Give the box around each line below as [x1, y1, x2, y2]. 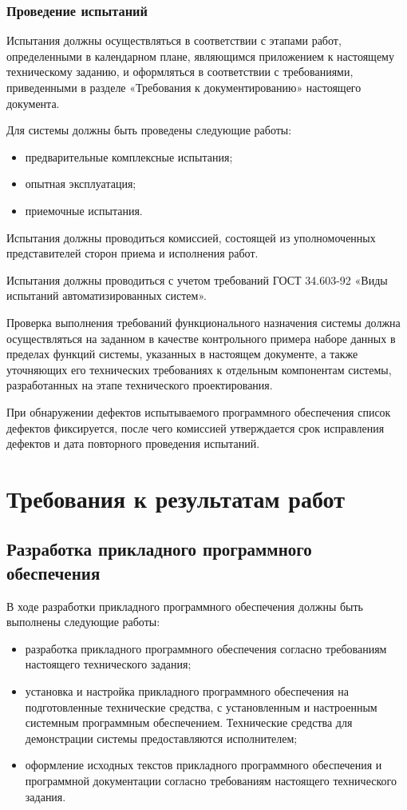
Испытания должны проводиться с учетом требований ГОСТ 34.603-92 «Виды [6, 271, 388, 288]
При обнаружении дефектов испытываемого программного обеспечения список [6, 403, 391, 420]
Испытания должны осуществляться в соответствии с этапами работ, [6, 32, 342, 49]
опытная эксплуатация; [25, 175, 136, 192]
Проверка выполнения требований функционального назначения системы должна [6, 313, 401, 330]
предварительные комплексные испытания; [25, 148, 233, 165]
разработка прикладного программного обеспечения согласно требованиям [25, 640, 387, 656]
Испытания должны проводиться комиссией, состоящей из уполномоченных [6, 229, 376, 245]
